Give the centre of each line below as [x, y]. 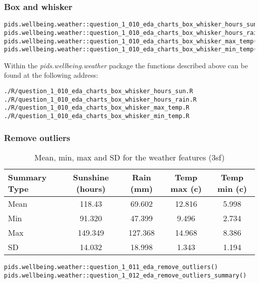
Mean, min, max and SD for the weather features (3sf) [129, 157]
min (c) [232, 188]
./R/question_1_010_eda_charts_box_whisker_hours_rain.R [100, 99]
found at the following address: [51, 75]
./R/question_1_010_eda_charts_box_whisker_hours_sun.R [99, 91]
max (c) [186, 188]
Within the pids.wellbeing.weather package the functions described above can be [126, 65]
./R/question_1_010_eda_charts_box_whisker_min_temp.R [97, 116]
